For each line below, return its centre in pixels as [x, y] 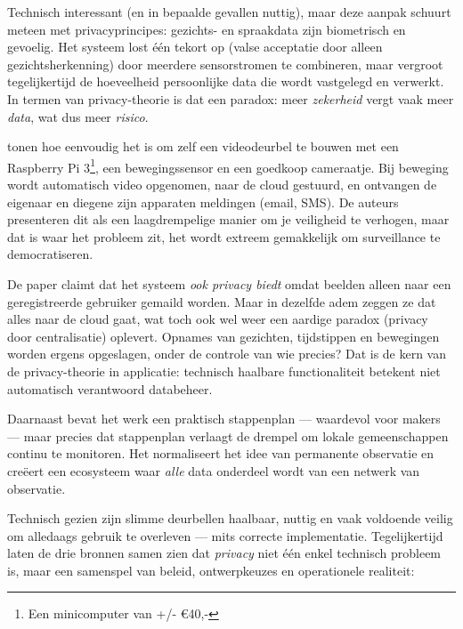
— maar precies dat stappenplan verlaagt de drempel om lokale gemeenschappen [228, 435]
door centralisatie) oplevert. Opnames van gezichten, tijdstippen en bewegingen [223, 336]
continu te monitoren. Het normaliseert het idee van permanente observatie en [221, 453]
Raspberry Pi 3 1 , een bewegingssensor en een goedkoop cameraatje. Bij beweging [228, 165]
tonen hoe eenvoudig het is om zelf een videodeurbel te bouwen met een [203, 146]
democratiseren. [50, 254]
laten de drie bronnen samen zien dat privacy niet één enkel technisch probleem [224, 553]
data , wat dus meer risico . [78, 116]
